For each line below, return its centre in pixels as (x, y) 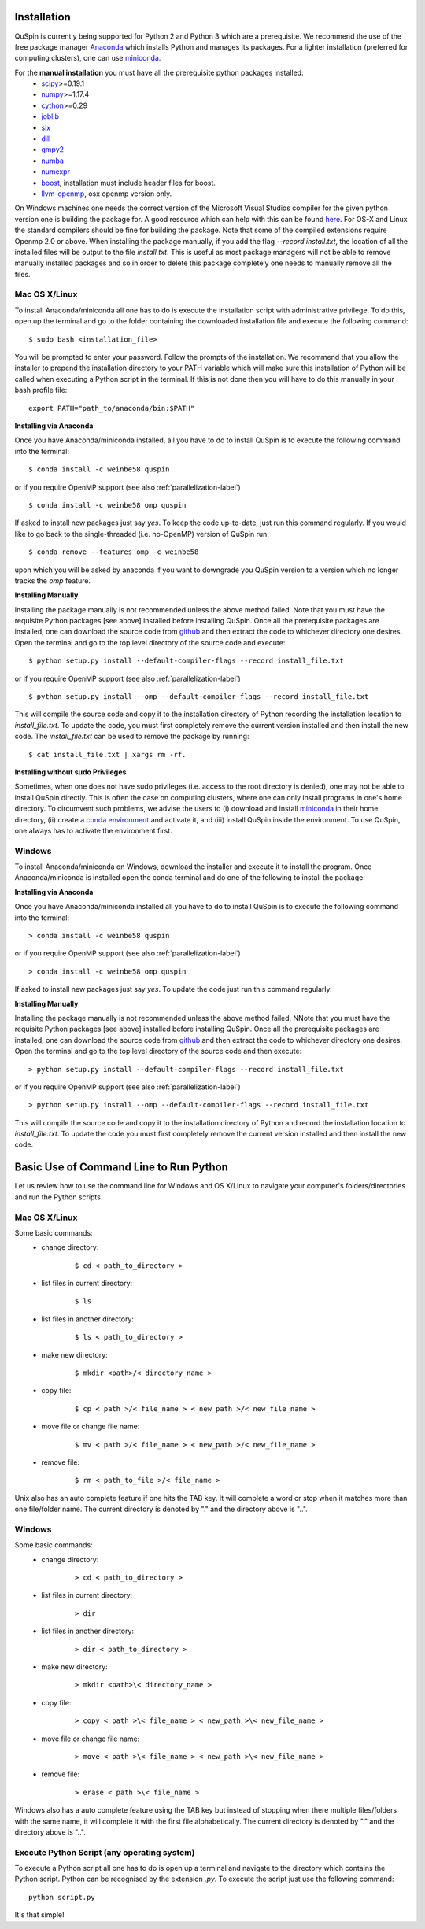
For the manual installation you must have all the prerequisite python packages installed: (159, 72)
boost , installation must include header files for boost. (129, 183)
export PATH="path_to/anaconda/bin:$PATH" (112, 408)
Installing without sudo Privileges (70, 772)
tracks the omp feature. (52, 580)
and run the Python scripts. (59, 1197)
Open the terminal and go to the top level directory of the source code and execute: (150, 642)
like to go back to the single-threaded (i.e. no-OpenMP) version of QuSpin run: (142, 534)
